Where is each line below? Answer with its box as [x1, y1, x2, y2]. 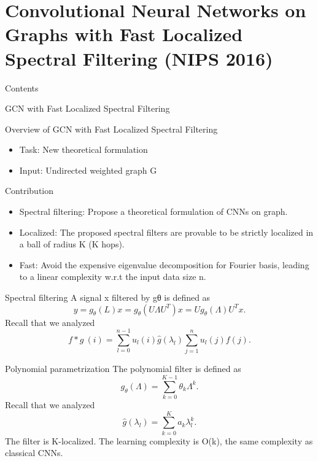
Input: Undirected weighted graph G [19, 163, 157, 176]
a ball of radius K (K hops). [19, 238, 125, 250]
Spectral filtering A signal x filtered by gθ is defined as [5, 291, 211, 304]
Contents [5, 81, 39, 94]
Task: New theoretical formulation [19, 143, 148, 156]
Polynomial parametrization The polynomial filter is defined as [5, 362, 241, 375]
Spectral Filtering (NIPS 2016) [5, 45, 273, 71]
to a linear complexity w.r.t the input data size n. [19, 270, 206, 283]
